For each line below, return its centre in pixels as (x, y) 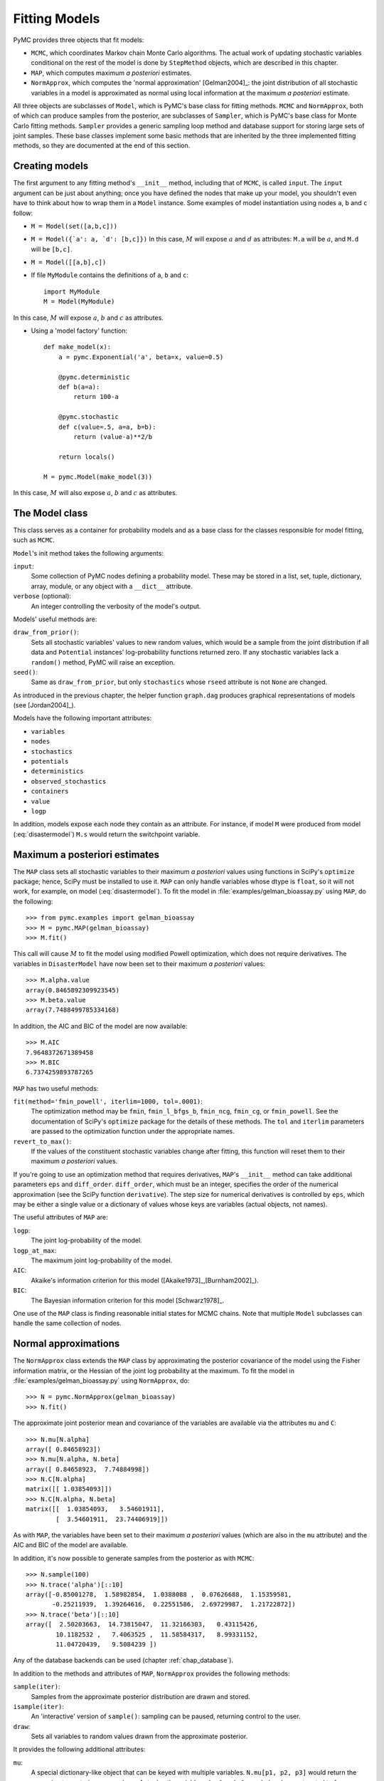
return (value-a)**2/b (113, 437)
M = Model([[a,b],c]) (69, 263)
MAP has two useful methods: (56, 1088)
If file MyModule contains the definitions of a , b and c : (110, 275)
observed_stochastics (69, 781)
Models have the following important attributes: (82, 718)
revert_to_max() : (42, 1141)
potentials (50, 762)
